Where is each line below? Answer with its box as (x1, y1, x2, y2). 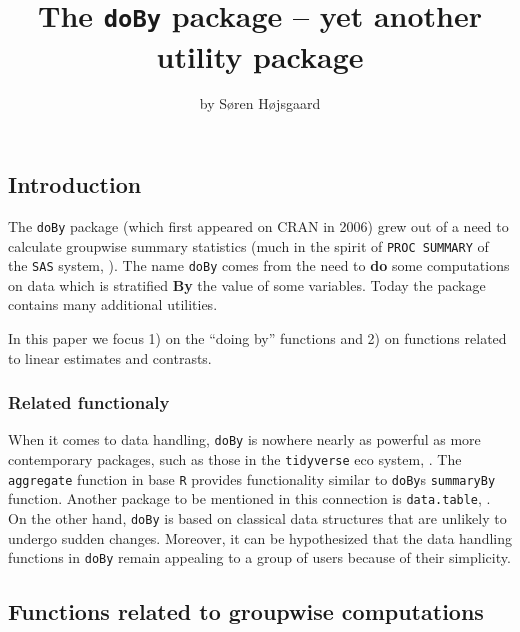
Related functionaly (8, 390, 170, 415)
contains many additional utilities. (8, 294, 218, 315)
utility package (156, 35, 364, 76)
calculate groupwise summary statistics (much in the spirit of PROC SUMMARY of (8, 235, 489, 256)
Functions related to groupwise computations (8, 596, 484, 627)
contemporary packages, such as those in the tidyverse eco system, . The (8, 449, 462, 470)
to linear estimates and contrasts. (8, 347, 212, 368)
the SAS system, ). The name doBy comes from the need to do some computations (8, 255, 510, 276)
